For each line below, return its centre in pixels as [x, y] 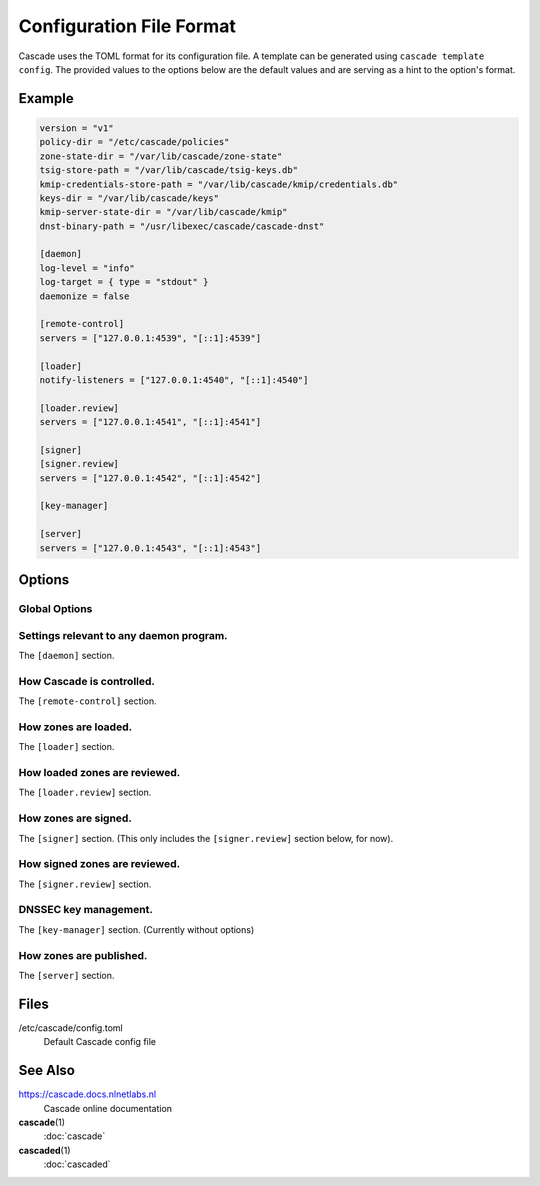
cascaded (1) [44, 1150]
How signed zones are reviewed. [99, 864]
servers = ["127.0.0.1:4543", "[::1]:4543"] [150, 548]
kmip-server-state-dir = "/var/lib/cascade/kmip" [163, 212]
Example [46, 98]
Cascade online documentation [108, 1108]
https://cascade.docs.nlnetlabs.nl [87, 1094]
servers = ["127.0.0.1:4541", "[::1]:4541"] [150, 422]
